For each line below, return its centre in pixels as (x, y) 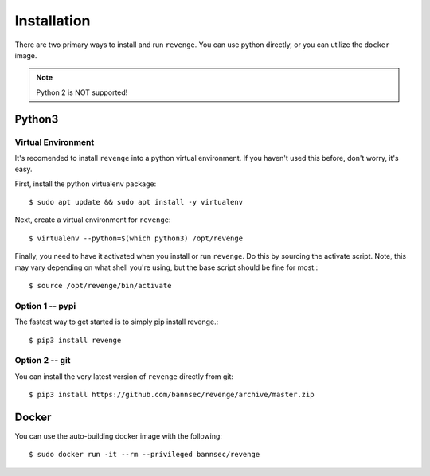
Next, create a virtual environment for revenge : (93, 220)
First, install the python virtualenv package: (86, 184)
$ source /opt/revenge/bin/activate (100, 285)
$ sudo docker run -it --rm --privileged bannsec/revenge (145, 455)
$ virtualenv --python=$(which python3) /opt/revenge (136, 238)
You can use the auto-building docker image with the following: (119, 436)
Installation (53, 21)
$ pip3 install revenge (75, 340)
